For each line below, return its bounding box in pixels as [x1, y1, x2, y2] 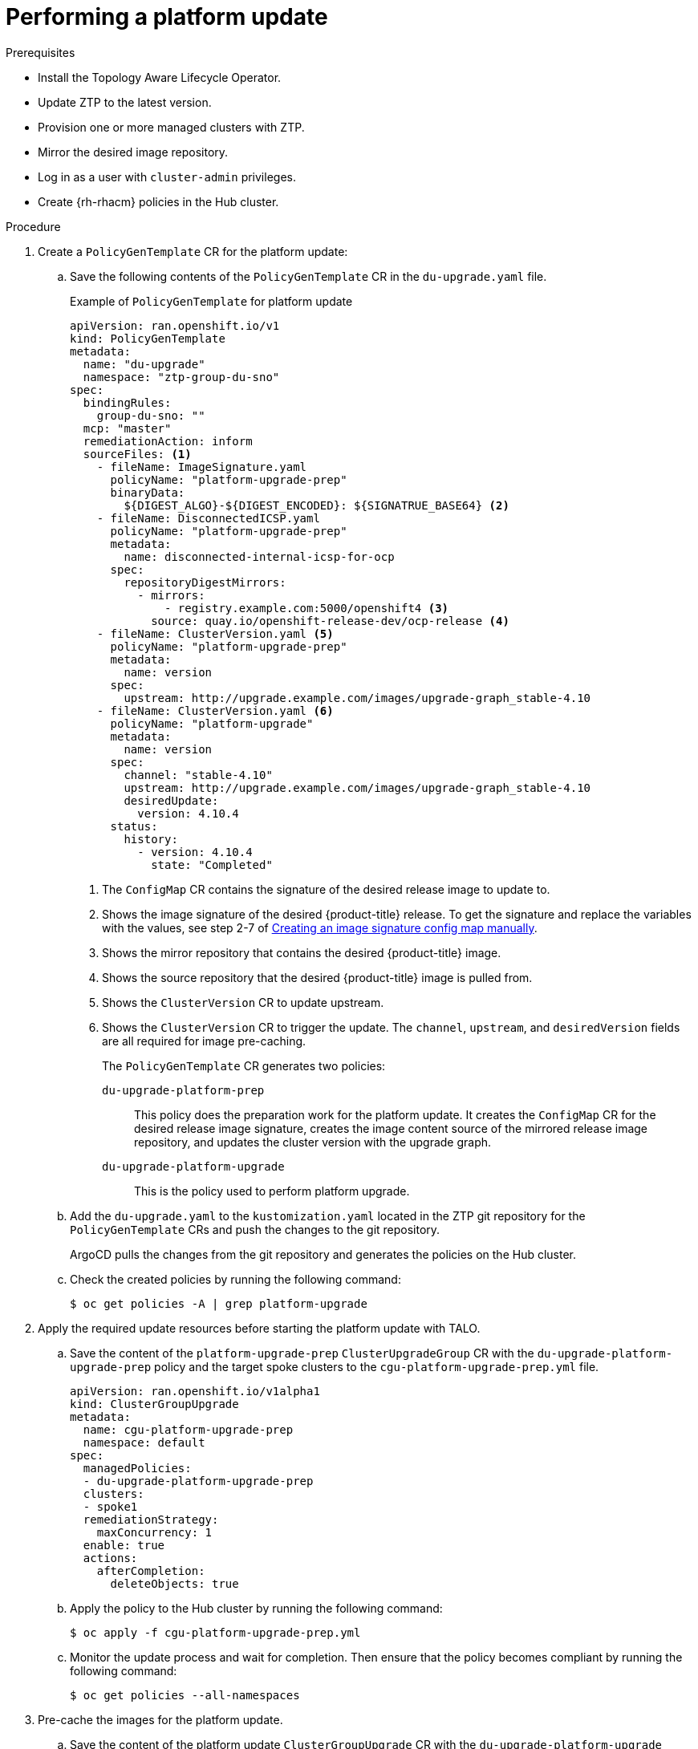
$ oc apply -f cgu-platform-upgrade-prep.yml [70, 1625, 361, 1639]
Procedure [6, 219, 61, 233]
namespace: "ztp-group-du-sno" [83, 370, 280, 383]
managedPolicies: [83, 1461, 192, 1475]
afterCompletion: [96, 1564, 205, 1577]
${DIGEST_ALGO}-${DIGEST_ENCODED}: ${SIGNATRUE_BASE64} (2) [124, 498, 509, 512]
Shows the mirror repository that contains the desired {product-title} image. [102, 945, 501, 960]
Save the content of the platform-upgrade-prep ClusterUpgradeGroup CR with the [70, 1345, 534, 1360]
